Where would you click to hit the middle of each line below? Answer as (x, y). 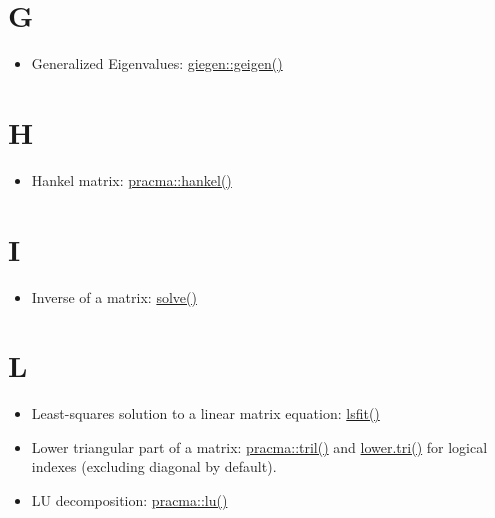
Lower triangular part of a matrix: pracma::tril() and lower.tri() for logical (259, 446)
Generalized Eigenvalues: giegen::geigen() (157, 63)
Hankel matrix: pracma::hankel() (131, 179)
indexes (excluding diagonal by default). (154, 466)
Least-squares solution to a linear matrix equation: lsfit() (205, 413)
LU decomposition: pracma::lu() (129, 500)
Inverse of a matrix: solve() (114, 296)
